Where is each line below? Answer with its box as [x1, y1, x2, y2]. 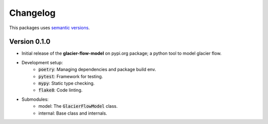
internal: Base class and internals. [38, 110, 108, 116]
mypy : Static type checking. [38, 81, 95, 86]
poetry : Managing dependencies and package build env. [38, 67, 156, 73]
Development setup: [21, 59, 63, 65]
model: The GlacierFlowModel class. [38, 103, 118, 109]
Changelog [9, 7, 56, 18]
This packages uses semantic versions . [9, 25, 90, 31]
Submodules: [21, 96, 49, 102]
